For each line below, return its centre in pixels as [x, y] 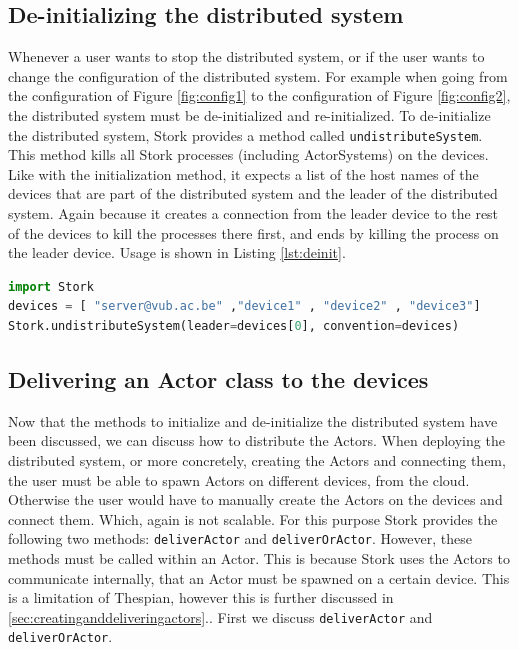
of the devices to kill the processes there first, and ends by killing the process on [253, 232]
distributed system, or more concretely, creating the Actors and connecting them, [257, 459]
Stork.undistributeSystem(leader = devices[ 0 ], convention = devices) [234, 325]
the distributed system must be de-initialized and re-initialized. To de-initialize [249, 114]
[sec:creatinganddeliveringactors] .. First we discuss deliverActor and [220, 616]
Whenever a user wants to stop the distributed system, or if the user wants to [246, 56]
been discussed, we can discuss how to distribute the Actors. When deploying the [256, 440]
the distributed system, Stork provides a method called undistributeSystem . [245, 134]
